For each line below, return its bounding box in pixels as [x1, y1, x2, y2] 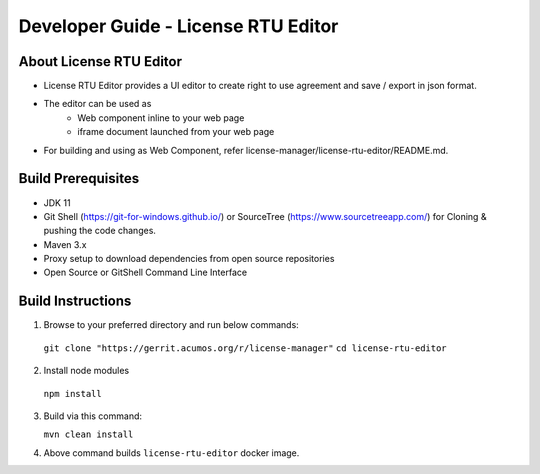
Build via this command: [43, 410, 143, 422]
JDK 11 [43, 196, 71, 209]
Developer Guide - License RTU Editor [18, 15, 339, 37]
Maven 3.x [43, 238, 87, 250]
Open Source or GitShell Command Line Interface [43, 266, 248, 279]
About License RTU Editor [18, 53, 183, 70]
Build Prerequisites [18, 170, 140, 187]
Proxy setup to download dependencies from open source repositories [43, 253, 335, 265]
